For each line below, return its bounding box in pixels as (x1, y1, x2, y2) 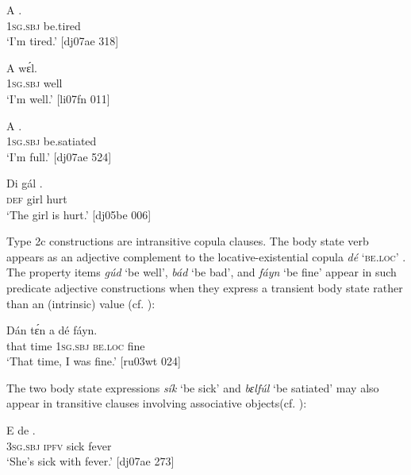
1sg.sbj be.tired (6, 17, 81, 33)
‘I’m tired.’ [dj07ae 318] (6, 33, 119, 49)
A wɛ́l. (6, 59, 37, 75)
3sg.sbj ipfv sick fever (6, 437, 112, 454)
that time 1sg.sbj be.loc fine (6, 337, 145, 353)
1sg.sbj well (6, 75, 63, 91)
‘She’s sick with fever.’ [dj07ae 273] (6, 453, 175, 469)
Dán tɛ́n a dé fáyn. (6, 322, 98, 338)
